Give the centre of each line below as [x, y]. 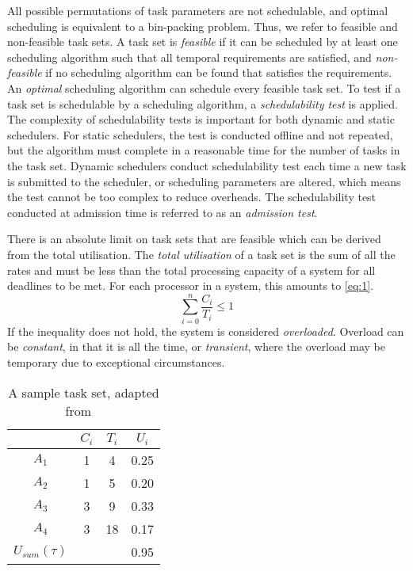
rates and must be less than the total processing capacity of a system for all [191, 270]
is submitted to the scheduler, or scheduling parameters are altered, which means [204, 181]
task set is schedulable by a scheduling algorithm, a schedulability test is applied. [203, 103]
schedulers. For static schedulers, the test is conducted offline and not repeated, [200, 134]
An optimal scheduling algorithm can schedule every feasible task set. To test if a [204, 88]
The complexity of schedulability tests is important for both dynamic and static [201, 119]
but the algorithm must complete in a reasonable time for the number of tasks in [204, 150]
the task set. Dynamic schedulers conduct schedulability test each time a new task [207, 165]
